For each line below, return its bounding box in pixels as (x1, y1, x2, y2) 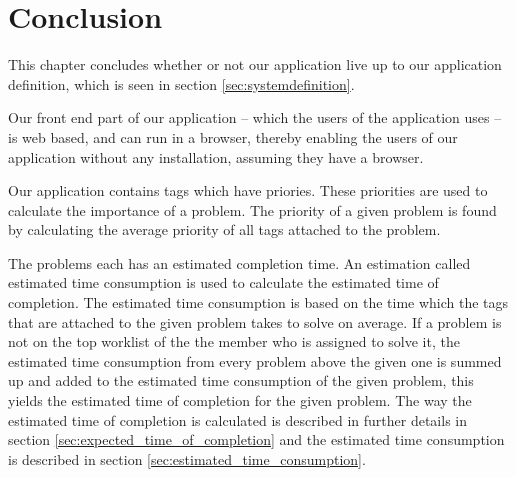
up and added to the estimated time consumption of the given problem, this (8, 370, 474, 391)
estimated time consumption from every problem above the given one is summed (8, 350, 502, 371)
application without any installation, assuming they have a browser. (8, 146, 424, 167)
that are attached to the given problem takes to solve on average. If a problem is (8, 311, 502, 332)
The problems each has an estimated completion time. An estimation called (8, 252, 471, 273)
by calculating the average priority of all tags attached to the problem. (8, 219, 441, 240)
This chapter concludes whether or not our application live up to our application (8, 54, 502, 75)
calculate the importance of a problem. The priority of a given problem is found (8, 199, 497, 220)
